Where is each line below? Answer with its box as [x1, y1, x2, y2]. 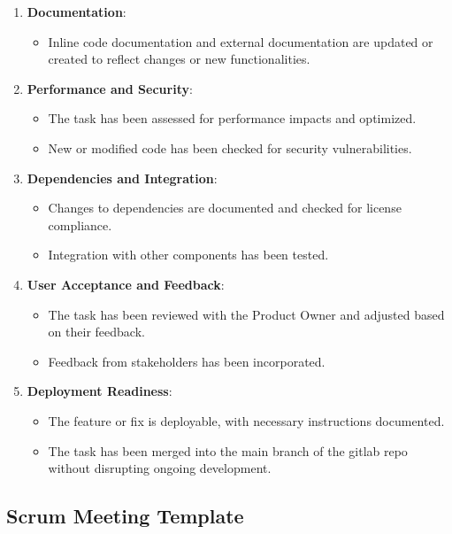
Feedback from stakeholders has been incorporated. [48, 352, 326, 370]
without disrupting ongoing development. [48, 459, 272, 477]
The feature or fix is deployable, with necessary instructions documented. [48, 411, 445, 430]
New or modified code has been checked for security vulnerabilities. [48, 138, 412, 157]
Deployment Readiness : [27, 382, 172, 400]
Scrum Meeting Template [6, 502, 244, 530]
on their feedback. [48, 322, 145, 341]
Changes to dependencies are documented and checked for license [48, 198, 402, 217]
